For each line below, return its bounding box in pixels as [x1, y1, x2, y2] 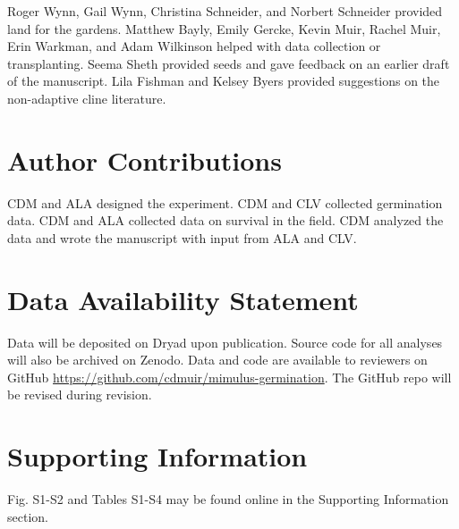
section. [7, 507, 48, 525]
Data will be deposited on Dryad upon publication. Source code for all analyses [7, 332, 443, 351]
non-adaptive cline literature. [7, 88, 166, 107]
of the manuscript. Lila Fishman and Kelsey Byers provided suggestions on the [7, 71, 440, 90]
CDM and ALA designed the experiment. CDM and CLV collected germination [7, 193, 443, 212]
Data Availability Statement [7, 281, 359, 317]
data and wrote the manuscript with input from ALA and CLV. [7, 228, 357, 247]
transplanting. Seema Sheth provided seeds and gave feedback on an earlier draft [7, 54, 450, 72]
